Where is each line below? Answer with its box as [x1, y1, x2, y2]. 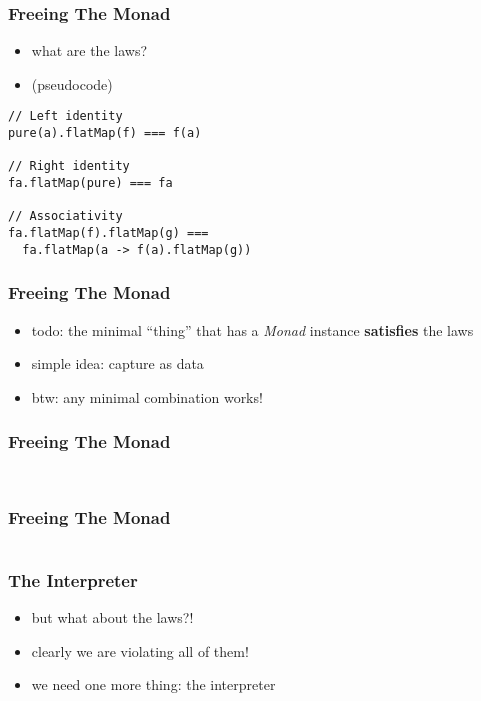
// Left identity [8, 109, 123, 124]
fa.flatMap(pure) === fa [8, 176, 173, 191]
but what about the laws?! [31, 606, 194, 627]
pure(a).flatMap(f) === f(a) [8, 126, 202, 141]
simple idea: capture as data [31, 353, 204, 374]
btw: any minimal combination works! [31, 386, 263, 407]
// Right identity [8, 159, 130, 174]
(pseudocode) [31, 73, 113, 94]
